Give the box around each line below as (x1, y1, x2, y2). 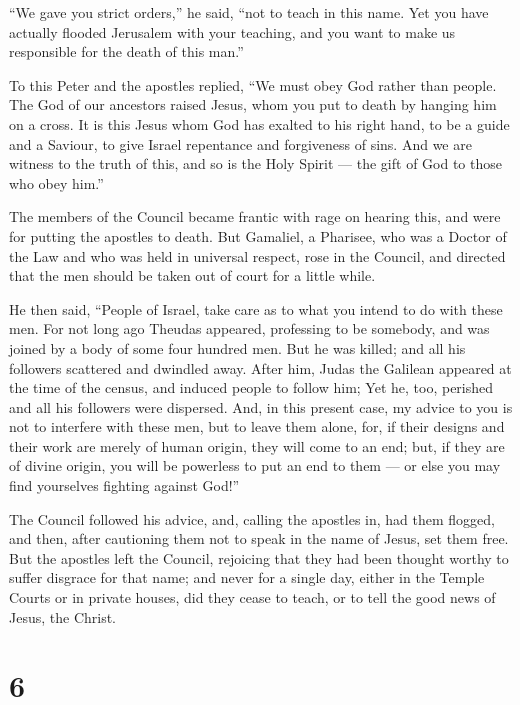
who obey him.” (9, 172, 104, 193)
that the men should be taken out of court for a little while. (9, 265, 376, 286)
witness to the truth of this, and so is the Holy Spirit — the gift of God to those (9, 153, 502, 174)
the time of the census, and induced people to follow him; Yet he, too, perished (9, 377, 494, 398)
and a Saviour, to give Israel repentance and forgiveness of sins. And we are (9, 133, 472, 154)
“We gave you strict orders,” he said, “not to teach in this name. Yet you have (9, 2, 489, 22)
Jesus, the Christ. (9, 606, 117, 627)
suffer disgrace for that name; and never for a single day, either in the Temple (9, 567, 485, 588)
